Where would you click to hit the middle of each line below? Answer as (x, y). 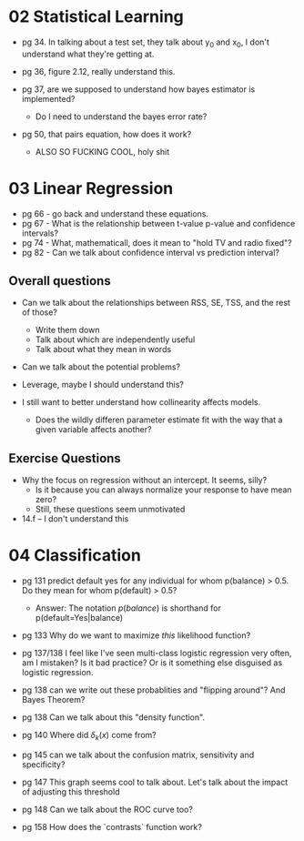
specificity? (43, 765)
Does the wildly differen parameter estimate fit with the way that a (159, 420)
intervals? (40, 233)
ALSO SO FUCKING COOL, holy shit (102, 151)
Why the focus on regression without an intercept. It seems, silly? (144, 481)
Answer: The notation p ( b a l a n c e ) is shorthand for (128, 608)
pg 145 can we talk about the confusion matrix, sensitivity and (138, 755)
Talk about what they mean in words (103, 350)
